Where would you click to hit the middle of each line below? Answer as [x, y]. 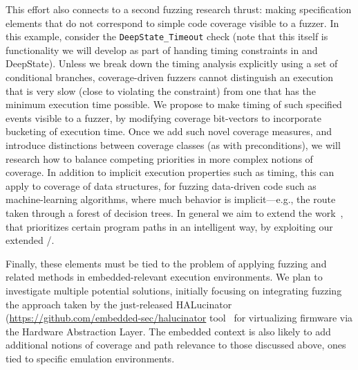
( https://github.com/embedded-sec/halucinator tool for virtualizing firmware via [179, 318]
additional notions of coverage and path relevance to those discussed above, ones [176, 345]
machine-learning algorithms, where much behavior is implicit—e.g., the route [171, 199]
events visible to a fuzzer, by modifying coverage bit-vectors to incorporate [163, 117]
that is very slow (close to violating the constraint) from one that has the [161, 90]
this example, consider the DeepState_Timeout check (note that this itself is [167, 36]
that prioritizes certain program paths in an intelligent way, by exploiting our [169, 226]
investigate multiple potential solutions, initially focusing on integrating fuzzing [174, 290]
